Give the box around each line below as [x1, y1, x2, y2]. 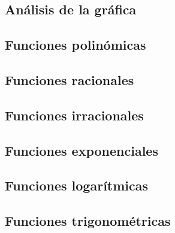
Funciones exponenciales [5, 141, 158, 159]
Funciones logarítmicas [5, 176, 149, 195]
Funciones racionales [5, 70, 134, 89]
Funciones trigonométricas [5, 211, 171, 230]
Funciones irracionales [5, 105, 144, 124]
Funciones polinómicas [5, 35, 146, 54]
